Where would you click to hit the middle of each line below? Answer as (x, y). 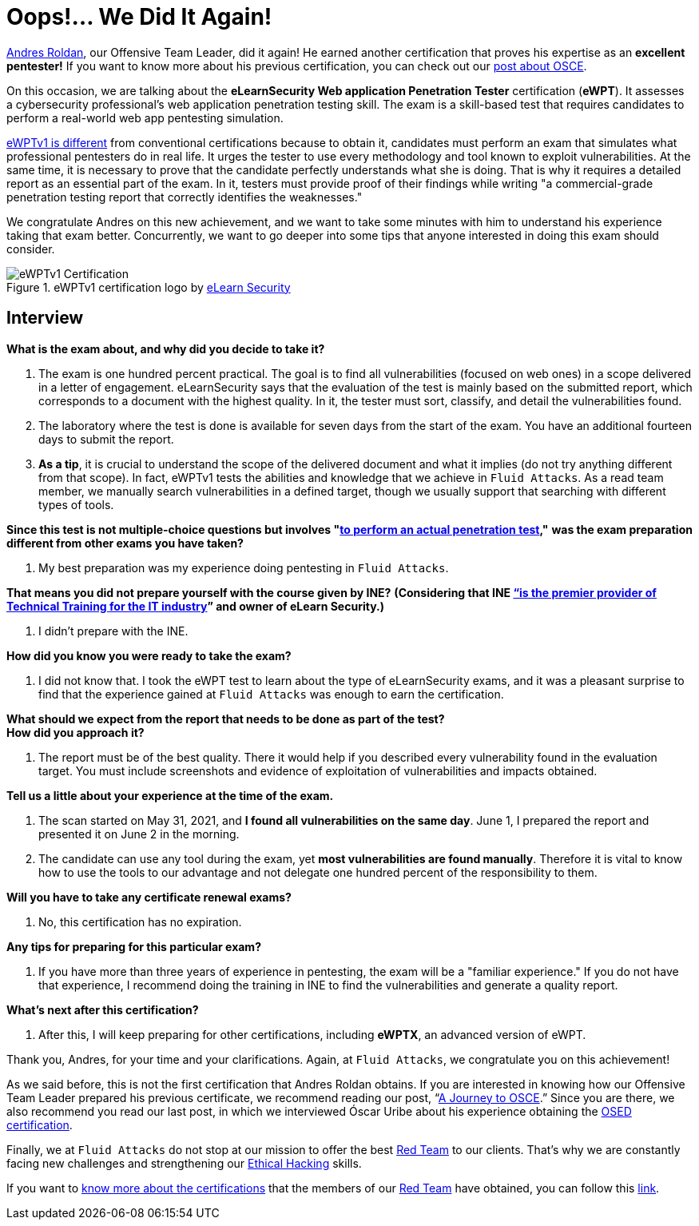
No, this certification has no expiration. (140, 921)
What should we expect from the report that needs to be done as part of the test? (226, 718)
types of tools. (76, 504)
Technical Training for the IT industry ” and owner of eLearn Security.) (195, 606)
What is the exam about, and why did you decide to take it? (166, 348)
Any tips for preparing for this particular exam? (134, 946)
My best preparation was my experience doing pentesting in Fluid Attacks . (244, 567)
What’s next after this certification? (103, 1009)
